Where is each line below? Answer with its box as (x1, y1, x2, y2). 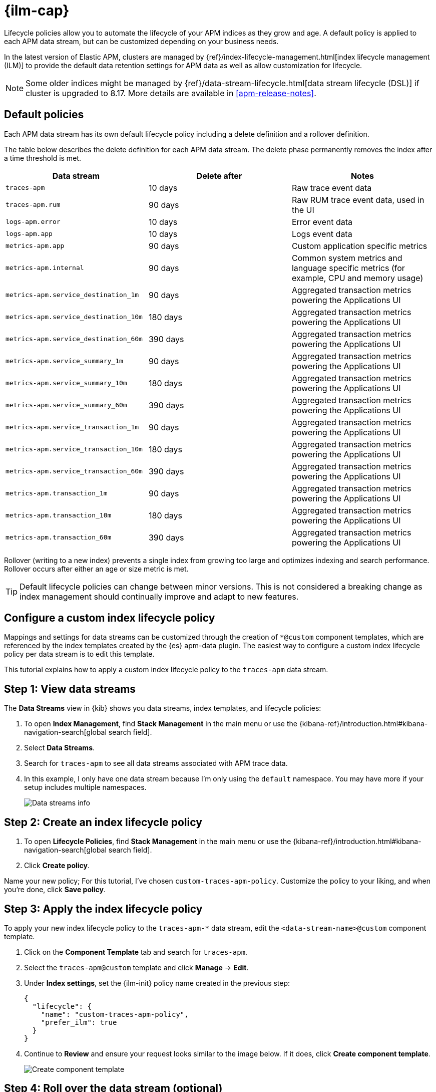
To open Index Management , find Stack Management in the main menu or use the (24, 719, 297, 728)
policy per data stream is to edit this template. (4, 650, 155, 659)
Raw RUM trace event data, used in (291, 194, 424, 205)
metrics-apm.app (6, 242, 65, 250)
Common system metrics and (291, 252, 402, 263)
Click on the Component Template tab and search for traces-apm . (24, 947, 248, 956)
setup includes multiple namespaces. (24, 783, 147, 792)
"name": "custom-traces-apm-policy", (41, 1010, 189, 1018)
